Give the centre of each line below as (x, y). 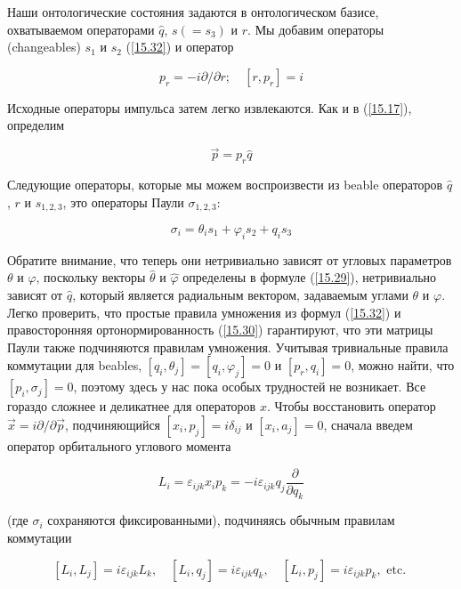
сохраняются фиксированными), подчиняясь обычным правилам (221, 520)
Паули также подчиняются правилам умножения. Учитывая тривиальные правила (228, 347)
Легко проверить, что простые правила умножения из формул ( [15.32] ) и (204, 312)
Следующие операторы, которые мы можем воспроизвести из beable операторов (225, 184)
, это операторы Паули (123, 202)
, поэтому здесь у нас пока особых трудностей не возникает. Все (250, 387)
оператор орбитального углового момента (119, 445)
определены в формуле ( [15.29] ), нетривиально (310, 277)
